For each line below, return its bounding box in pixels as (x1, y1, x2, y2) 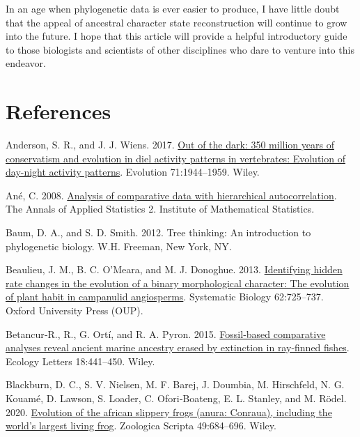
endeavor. (6, 56, 46, 70)
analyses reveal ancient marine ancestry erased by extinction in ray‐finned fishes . (6, 340, 350, 355)
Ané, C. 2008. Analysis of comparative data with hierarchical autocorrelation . (6, 187, 337, 202)
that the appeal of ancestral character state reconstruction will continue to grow (6, 15, 347, 29)
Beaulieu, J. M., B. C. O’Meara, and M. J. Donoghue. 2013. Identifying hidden (6, 262, 343, 277)
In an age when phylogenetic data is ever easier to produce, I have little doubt (6, 1, 340, 15)
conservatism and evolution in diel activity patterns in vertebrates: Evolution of (6, 151, 345, 165)
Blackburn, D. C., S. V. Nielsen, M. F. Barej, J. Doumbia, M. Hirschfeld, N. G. (6, 377, 345, 392)
